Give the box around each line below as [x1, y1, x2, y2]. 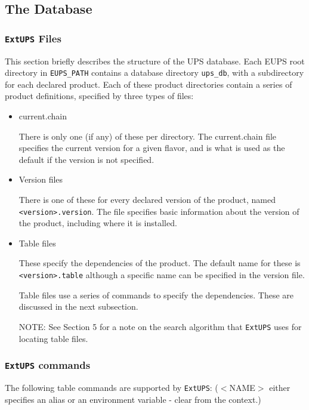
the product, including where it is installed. [18, 217, 177, 229]
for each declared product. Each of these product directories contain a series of [5, 78, 292, 90]
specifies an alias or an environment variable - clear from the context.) [5, 393, 261, 405]
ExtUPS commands [5, 357, 91, 372]
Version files [18, 173, 63, 186]
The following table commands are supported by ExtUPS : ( [5, 381, 218, 393]
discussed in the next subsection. [18, 300, 138, 313]
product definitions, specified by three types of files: [5, 90, 194, 102]
